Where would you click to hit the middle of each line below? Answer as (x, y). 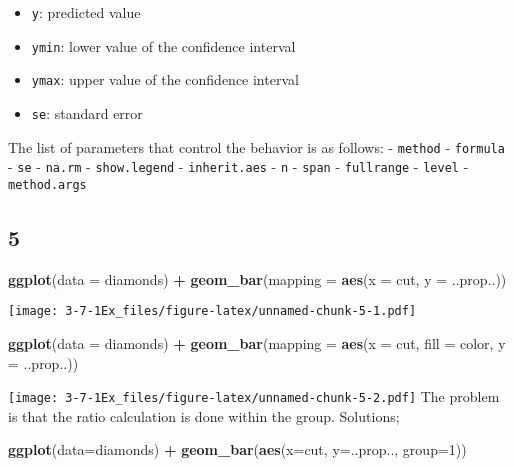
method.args (47, 184)
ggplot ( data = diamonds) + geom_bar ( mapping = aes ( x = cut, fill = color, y (257, 343)
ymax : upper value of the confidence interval (165, 79)
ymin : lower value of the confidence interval (163, 45)
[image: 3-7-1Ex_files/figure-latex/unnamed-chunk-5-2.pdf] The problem (254, 396)
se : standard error (87, 112)
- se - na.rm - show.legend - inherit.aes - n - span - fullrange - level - (238, 166)
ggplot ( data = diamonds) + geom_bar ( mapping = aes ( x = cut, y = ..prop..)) (257, 278)
